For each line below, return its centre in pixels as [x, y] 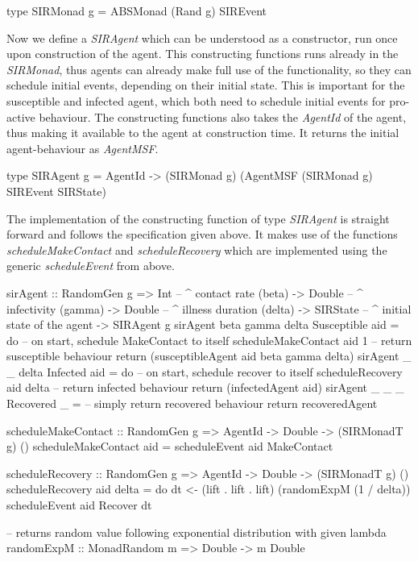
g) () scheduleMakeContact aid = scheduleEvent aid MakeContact [170, 446]
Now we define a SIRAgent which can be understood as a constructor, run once [202, 37]
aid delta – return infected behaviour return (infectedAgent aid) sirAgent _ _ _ [205, 387]
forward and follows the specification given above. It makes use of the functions [202, 234]
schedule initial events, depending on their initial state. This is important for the [206, 85]
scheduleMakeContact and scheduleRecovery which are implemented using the [197, 249]
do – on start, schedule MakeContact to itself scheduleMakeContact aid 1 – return [209, 340]
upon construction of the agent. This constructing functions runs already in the [203, 54]
